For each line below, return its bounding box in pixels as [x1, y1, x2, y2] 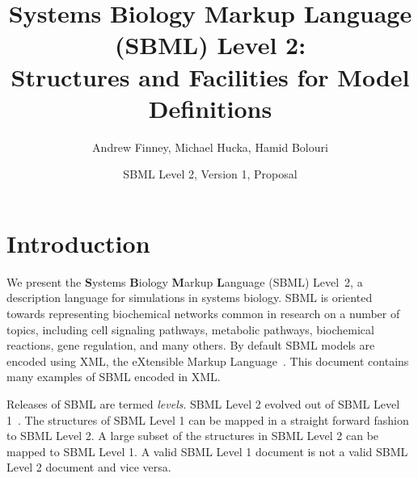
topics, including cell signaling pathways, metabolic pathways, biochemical [6, 321, 374, 338]
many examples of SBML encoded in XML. [6, 368, 221, 385]
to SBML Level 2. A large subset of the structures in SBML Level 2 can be [6, 427, 379, 444]
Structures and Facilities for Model [11, 60, 410, 93]
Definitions [148, 91, 272, 124]
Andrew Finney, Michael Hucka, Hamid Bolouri [92, 138, 328, 155]
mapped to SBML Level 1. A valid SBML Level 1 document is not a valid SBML [6, 442, 408, 459]
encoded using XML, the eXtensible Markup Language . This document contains [6, 352, 409, 369]
